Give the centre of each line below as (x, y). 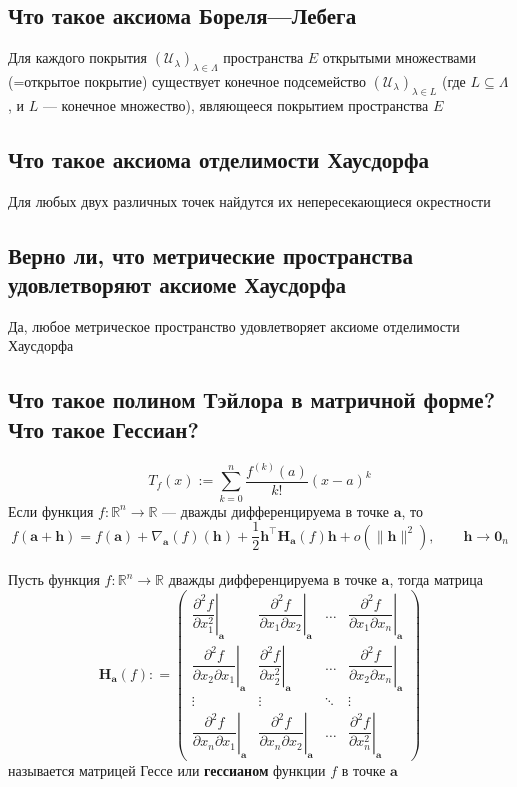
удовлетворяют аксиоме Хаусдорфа (177, 283)
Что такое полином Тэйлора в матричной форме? (252, 399)
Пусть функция (54, 579)
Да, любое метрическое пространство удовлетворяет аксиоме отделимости (234, 325)
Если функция (51, 510)
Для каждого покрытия (78, 57)
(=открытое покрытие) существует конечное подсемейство (187, 81)
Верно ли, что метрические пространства (210, 254)
